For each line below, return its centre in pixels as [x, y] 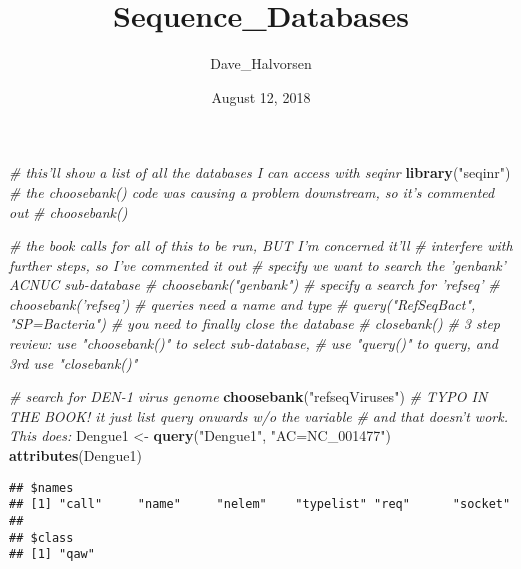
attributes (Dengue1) [75, 455]
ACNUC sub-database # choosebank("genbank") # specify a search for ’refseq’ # [254, 284]
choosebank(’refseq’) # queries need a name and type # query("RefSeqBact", [242, 303]
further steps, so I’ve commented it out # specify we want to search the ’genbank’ [257, 264]
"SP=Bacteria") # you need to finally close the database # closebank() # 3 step [255, 323]
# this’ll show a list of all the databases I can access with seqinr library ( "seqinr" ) [260, 172]
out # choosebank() [68, 211]
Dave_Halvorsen [261, 63]
